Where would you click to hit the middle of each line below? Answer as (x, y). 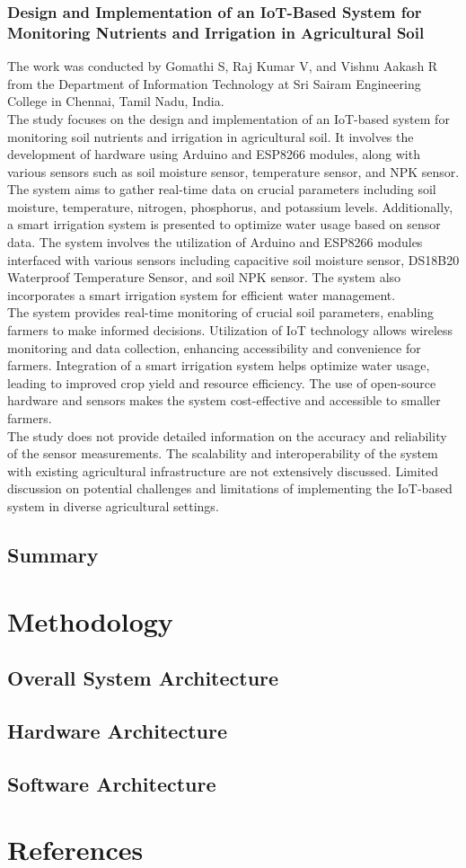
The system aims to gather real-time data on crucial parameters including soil (222, 189)
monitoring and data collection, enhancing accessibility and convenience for (214, 347)
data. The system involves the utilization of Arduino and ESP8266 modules (215, 242)
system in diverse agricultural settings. (113, 505)
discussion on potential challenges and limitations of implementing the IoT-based (230, 488)
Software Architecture (112, 783)
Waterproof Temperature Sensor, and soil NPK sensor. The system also (204, 277)
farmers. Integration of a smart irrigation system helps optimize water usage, (219, 365)
